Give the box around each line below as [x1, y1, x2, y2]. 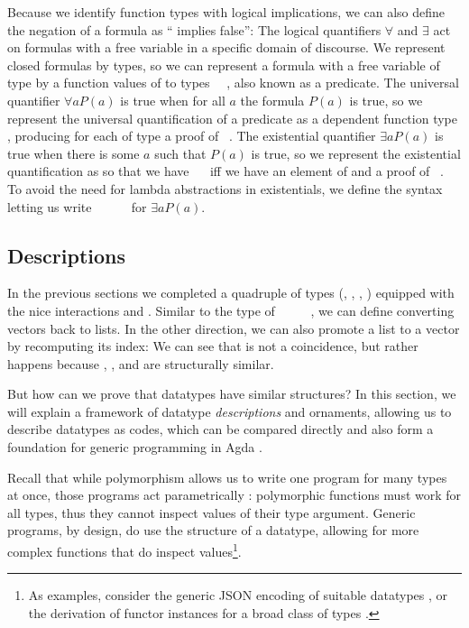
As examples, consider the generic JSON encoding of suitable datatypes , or [28, 586, 448, 605]
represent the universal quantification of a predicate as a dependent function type [7, 108, 457, 127]
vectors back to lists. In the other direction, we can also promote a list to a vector [7, 319, 460, 337]
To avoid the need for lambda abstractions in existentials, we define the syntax [7, 179, 443, 198]
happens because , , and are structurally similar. [7, 354, 274, 373]
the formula [240, 90, 305, 109]
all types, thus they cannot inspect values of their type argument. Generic [7, 503, 416, 522]
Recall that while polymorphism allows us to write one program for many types [7, 467, 447, 486]
